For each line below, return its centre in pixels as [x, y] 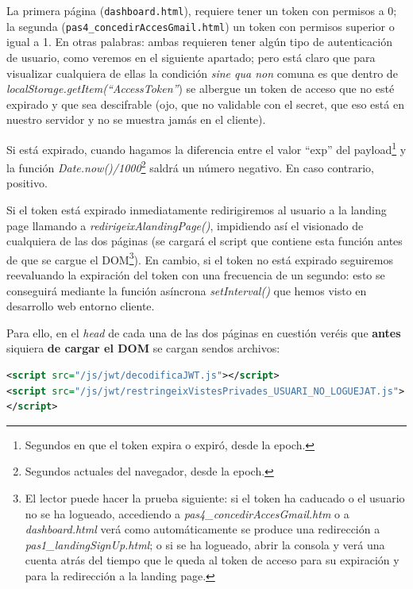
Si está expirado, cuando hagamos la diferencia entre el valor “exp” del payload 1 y [206, 148]
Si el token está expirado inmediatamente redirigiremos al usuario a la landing [197, 209]
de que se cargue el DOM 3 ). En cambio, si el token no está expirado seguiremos [200, 258]
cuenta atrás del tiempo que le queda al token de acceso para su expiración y [212, 560]
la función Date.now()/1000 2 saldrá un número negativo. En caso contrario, [190, 166]
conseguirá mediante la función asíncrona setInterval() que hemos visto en [187, 290]
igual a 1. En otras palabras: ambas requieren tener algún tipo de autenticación [199, 42]
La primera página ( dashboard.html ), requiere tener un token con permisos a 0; [202, 10]
